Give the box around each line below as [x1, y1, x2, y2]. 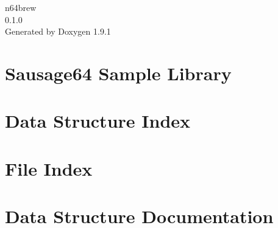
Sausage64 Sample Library [5, 60, 232, 85]
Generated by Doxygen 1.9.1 [5, 25, 111, 38]
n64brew [5, 1, 37, 13]
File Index [5, 156, 93, 181]
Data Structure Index [5, 108, 191, 133]
